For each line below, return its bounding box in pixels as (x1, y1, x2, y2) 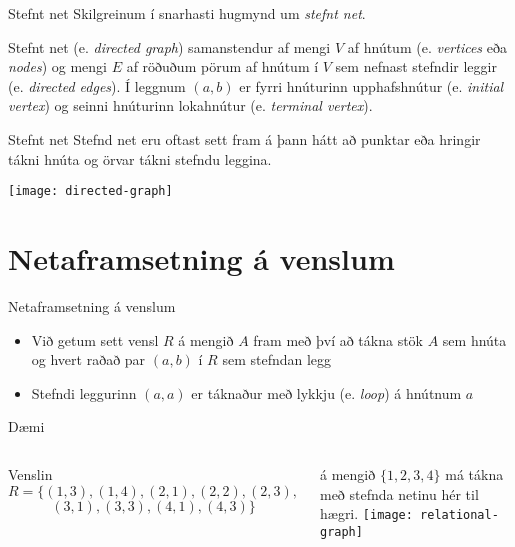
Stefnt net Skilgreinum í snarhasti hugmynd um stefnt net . (8, 3, 366, 23)
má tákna (445, 463, 504, 484)
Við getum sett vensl (31, 329, 159, 350)
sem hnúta (442, 329, 507, 350)
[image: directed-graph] (8, 184, 173, 199)
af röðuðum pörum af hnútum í (126, 56, 319, 77)
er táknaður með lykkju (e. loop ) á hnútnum (191, 382, 462, 403)
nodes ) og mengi (8, 56, 107, 77)
